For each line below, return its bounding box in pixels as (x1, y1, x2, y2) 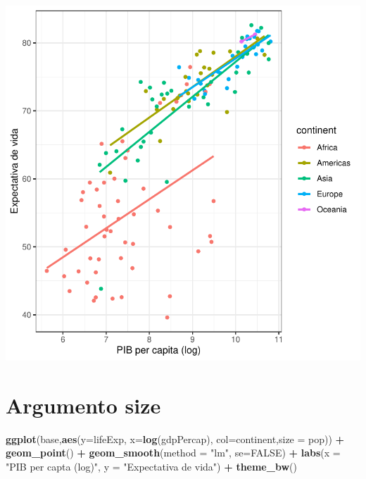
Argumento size (6, 390, 161, 419)
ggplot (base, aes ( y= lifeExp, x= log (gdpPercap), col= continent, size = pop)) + (6, 431, 345, 446)
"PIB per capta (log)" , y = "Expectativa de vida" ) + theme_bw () (6, 459, 297, 473)
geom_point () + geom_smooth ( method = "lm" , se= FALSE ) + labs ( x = (6, 445, 341, 460)
